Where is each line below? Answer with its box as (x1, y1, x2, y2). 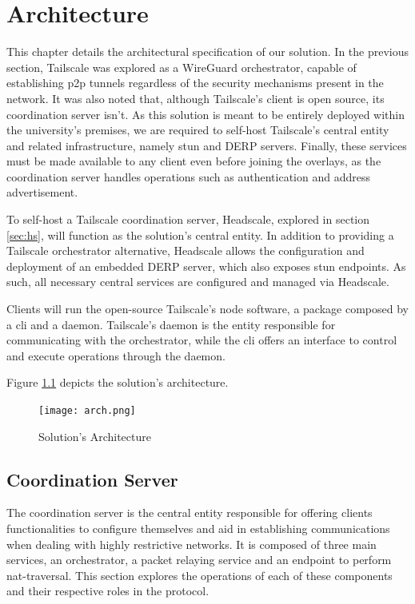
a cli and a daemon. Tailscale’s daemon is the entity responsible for (6, 316, 336, 332)
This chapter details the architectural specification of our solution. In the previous (6, 43, 409, 60)
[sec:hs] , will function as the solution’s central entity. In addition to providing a (6, 226, 394, 243)
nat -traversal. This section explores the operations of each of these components (6, 566, 393, 583)
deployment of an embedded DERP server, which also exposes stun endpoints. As (6, 257, 406, 274)
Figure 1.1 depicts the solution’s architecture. (6, 374, 229, 391)
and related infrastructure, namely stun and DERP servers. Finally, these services (6, 137, 407, 153)
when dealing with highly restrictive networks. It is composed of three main (6, 535, 377, 552)
